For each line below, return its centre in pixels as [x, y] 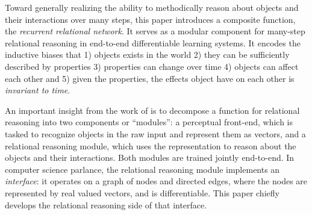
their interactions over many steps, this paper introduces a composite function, [150, 19]
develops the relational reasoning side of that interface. [106, 204]
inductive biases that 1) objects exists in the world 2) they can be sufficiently [147, 55]
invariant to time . [38, 90]
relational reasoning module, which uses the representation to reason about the [151, 145]
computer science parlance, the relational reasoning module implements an [142, 169]
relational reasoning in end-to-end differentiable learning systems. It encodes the [153, 42]
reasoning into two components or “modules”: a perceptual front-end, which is [149, 122]
